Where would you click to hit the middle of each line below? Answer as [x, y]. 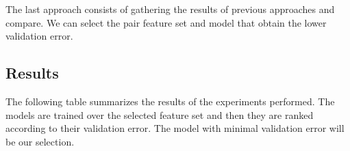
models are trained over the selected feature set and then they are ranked [160, 114]
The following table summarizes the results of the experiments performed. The [170, 101]
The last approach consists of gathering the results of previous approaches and [170, 9]
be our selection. [40, 141]
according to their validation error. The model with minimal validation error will [175, 128]
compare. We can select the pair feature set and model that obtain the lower [166, 22]
